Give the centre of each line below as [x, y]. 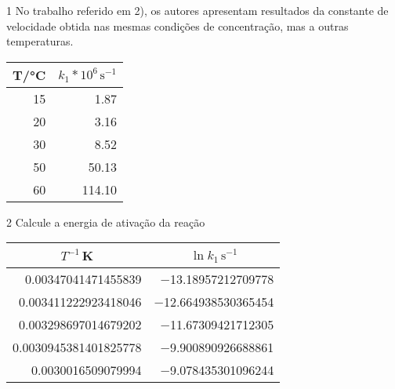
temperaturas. [40, 41]
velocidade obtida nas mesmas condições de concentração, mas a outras [178, 25]
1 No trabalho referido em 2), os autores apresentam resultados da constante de [197, 10]
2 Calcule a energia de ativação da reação [106, 222]
